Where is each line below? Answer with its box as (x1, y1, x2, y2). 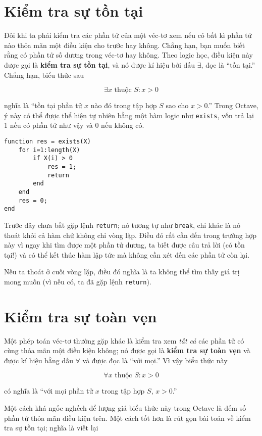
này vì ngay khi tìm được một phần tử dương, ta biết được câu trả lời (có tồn (4, 239, 245, 250)
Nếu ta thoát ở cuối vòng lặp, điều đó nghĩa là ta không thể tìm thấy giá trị (4, 266, 240, 277)
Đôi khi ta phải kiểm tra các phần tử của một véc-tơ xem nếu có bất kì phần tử (4, 30, 252, 40)
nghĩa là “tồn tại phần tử (4, 100, 82, 111)
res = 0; (18, 197, 47, 204)
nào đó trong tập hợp (90, 100, 157, 111)
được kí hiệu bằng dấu (4, 355, 73, 365)
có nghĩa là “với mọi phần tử (4, 385, 93, 396)
